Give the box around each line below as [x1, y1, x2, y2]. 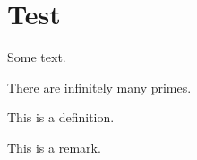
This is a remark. [7, 138, 101, 156]
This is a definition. [7, 108, 115, 127]
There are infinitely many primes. [7, 77, 192, 96]
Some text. [7, 48, 66, 67]
